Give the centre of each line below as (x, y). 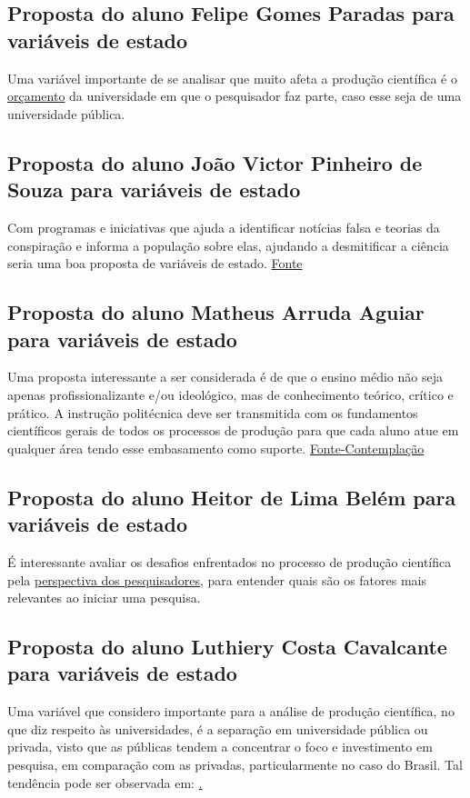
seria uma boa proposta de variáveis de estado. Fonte (155, 263)
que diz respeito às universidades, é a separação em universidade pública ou (218, 728)
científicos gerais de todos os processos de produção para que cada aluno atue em (233, 430)
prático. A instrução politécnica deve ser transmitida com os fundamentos (213, 412)
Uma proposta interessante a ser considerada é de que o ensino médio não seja (225, 377)
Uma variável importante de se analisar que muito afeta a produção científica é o (232, 78)
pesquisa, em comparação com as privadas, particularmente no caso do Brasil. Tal (235, 765)
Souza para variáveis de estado (154, 190)
